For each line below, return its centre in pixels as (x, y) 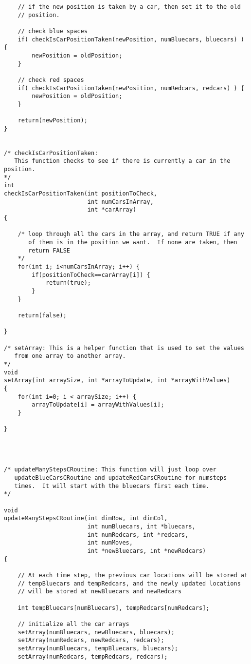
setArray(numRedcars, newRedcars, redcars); (91, 640)
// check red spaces (51, 80)
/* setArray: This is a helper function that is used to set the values (124, 348)
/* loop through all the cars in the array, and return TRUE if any (131, 234)
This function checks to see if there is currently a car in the (122, 161)
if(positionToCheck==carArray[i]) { (91, 275)
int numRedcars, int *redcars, (138, 535)
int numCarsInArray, (120, 202)
